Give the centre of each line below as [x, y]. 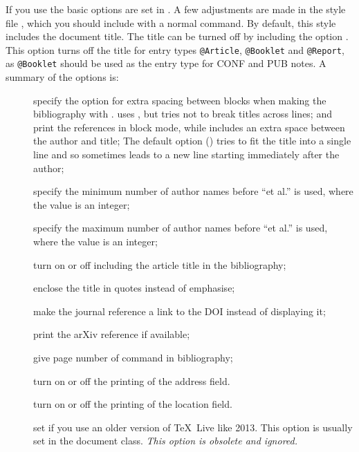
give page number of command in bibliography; [133, 357]
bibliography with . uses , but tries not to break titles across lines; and [183, 114]
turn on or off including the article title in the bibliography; [160, 264]
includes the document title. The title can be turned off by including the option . [177, 36]
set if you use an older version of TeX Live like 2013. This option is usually [193, 427]
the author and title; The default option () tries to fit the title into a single [192, 141]
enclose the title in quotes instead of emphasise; [134, 288]
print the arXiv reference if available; [112, 334]
